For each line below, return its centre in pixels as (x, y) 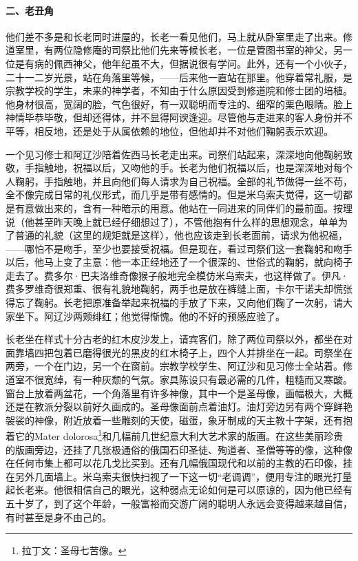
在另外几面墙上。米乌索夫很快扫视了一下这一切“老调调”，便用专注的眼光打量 (179, 476)
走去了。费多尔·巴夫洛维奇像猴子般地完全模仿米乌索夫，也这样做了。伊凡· (177, 275)
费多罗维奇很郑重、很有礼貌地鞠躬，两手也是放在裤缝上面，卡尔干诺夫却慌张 (179, 289)
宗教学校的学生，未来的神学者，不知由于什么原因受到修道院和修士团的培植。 (179, 91)
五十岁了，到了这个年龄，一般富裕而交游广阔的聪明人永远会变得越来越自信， (179, 504)
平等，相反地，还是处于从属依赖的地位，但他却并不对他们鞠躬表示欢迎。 (169, 130)
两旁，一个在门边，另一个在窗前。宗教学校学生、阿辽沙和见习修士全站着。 (174, 366)
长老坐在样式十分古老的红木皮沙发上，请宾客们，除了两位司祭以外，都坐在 (174, 339)
